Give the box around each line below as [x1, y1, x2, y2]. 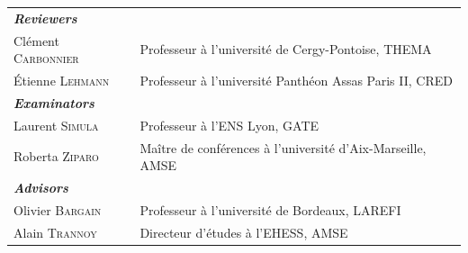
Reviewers [13, 8, 77, 27]
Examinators [13, 93, 94, 112]
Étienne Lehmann [13, 71, 110, 90]
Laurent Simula [13, 115, 99, 134]
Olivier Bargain [13, 200, 102, 219]
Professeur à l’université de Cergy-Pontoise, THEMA [139, 40, 432, 59]
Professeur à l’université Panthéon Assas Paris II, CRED [139, 71, 453, 90]
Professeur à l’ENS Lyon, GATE [139, 115, 319, 134]
